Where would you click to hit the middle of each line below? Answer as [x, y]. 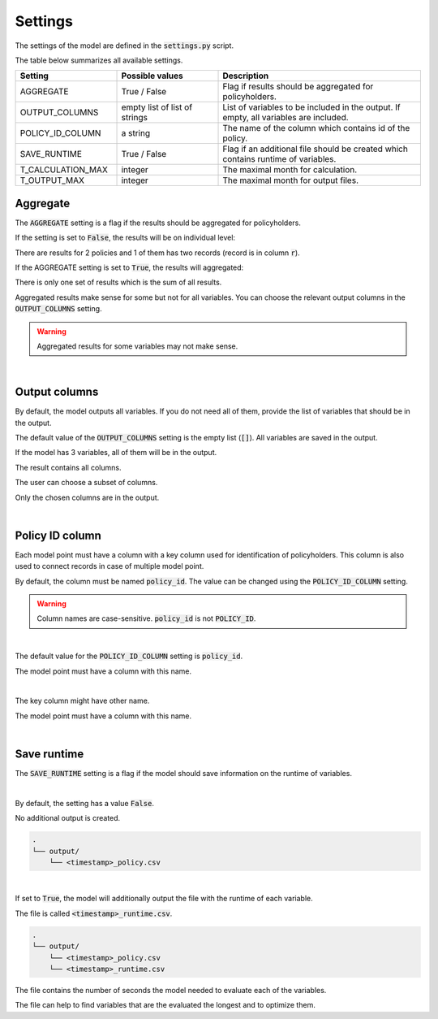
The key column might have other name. [82, 701]
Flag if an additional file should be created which [316, 149]
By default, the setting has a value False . [84, 803]
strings [134, 118]
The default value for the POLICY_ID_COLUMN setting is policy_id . [129, 656]
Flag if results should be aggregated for [298, 87]
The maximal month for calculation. [290, 170]
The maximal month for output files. [290, 180]
